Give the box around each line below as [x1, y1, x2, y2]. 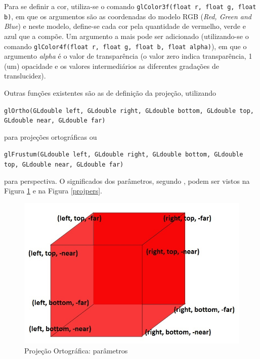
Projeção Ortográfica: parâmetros [24, 345, 128, 355]
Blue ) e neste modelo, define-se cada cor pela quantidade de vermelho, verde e [4, 21, 246, 31]
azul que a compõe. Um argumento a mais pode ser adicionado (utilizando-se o [4, 30, 249, 41]
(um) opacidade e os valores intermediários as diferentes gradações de [4, 60, 219, 71]
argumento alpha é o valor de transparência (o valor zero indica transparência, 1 [4, 51, 252, 61]
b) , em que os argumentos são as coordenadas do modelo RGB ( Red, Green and [4, 11, 251, 21]
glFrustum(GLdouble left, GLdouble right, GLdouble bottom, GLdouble [4, 151, 243, 158]
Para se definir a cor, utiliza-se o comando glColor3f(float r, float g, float [4, 1, 256, 11]
